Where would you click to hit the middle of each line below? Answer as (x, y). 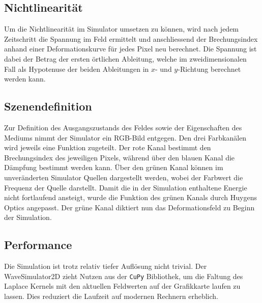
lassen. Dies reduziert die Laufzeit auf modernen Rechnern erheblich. (111, 296)
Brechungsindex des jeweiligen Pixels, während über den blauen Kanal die (120, 157)
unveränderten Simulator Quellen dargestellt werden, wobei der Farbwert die (124, 177)
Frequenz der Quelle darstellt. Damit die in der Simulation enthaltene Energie (126, 187)
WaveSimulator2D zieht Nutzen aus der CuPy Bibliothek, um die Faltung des (124, 276)
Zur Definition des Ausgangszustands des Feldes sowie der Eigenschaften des (123, 127)
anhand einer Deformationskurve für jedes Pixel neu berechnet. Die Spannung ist (130, 49)
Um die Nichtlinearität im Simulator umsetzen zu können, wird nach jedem (122, 29)
